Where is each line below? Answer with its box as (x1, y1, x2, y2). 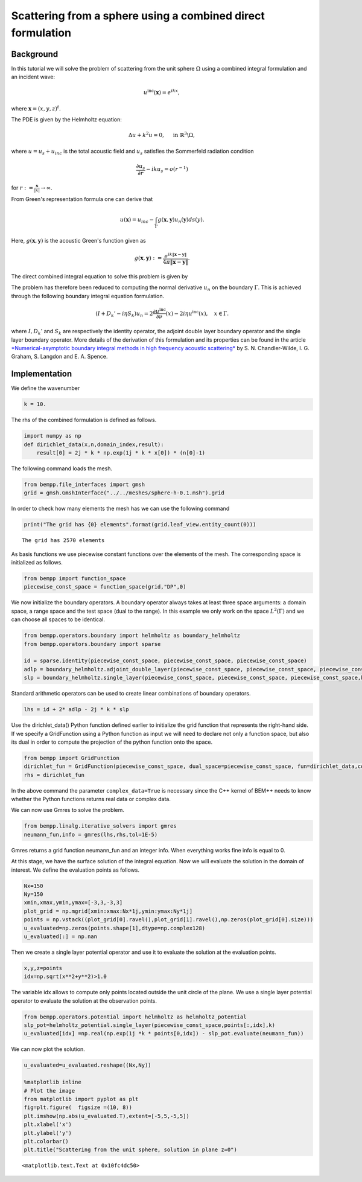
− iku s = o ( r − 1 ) (145, 165, 188, 174)
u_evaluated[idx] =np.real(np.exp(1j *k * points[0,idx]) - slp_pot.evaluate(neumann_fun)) (24, 1030, 304, 1037)
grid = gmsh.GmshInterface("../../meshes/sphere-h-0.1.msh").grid (24, 490, 224, 496)
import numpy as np (24, 432, 81, 439)
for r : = (11, 184, 34, 191)
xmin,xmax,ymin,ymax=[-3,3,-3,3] (24, 899, 123, 906)
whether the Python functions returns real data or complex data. (11, 796, 171, 803)
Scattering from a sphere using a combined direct (11, 9, 265, 22)
